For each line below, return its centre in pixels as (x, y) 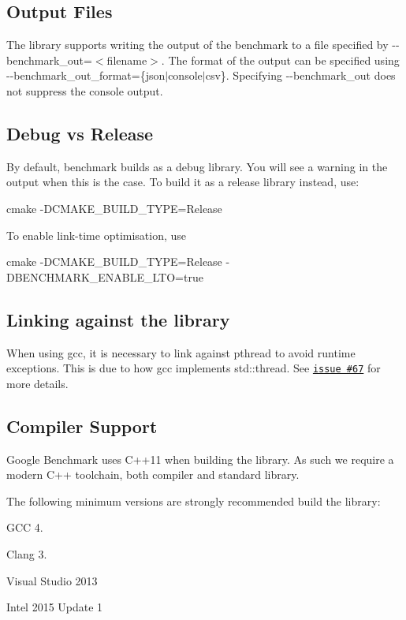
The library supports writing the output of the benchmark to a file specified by (197, 45)
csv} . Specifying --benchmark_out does (300, 75)
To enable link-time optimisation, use (97, 235)
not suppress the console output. (85, 90)
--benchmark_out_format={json (86, 75)
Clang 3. (27, 553)
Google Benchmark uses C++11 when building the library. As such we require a (200, 459)
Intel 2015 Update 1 (55, 607)
